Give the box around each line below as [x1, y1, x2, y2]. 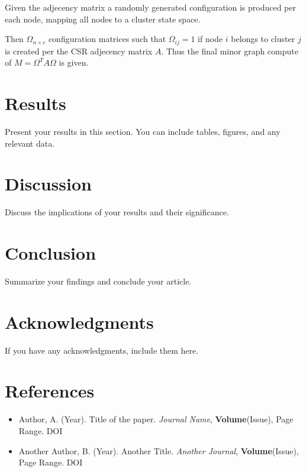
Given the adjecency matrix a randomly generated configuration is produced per [5, 1, 296, 13]
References [5, 379, 95, 403]
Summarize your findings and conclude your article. [5, 274, 192, 287]
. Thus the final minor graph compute [161, 44, 298, 57]
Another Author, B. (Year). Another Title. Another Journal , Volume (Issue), [18, 444, 299, 457]
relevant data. [5, 137, 55, 149]
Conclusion [5, 241, 96, 265]
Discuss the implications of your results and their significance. [5, 206, 229, 218]
